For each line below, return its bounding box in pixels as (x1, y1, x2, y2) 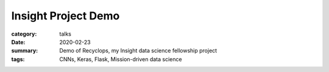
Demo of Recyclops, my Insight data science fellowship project (59, 47, 218, 54)
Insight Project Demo (11, 9, 120, 22)
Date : (11, 38, 26, 45)
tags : (11, 55, 25, 63)
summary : (11, 47, 38, 54)
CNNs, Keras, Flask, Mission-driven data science (59, 55, 182, 63)
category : (11, 30, 37, 38)
